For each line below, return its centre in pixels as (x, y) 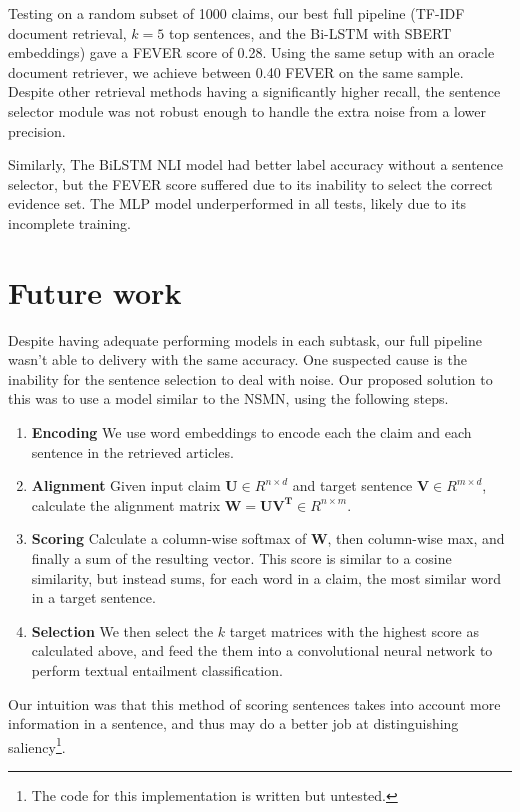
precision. (37, 130)
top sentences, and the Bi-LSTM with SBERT (310, 32)
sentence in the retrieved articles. (132, 451)
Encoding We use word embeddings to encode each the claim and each (251, 432)
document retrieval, (67, 32)
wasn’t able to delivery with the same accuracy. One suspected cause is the (237, 359)
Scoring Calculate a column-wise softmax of (169, 538)
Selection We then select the (122, 630)
